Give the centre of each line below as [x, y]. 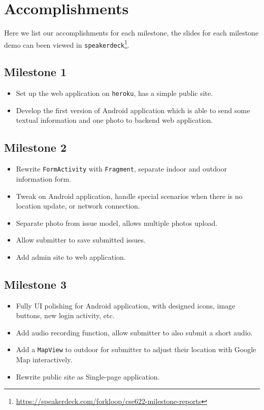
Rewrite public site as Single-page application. [88, 376]
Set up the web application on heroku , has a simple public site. [114, 93]
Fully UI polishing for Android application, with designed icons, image [126, 305]
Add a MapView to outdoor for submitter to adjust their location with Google [136, 349]
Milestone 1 [35, 72]
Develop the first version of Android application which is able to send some [133, 110]
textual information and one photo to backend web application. [114, 120]
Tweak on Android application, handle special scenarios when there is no [129, 196]
